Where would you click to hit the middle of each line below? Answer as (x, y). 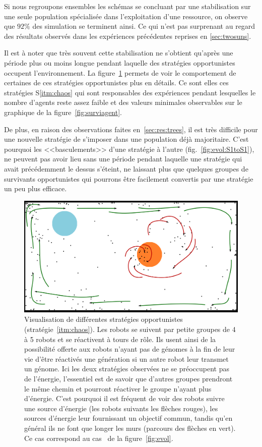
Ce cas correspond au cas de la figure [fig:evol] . (99, 438)
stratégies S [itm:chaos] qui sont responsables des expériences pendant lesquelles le (130, 92)
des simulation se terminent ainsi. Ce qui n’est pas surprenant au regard (144, 26)
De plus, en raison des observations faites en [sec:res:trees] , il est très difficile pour (131, 129)
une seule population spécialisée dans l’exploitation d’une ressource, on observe (126, 16)
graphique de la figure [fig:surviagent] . (63, 112)
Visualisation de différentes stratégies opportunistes (104, 319)
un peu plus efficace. (36, 188)
